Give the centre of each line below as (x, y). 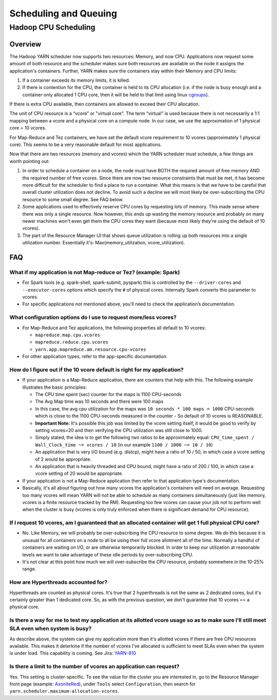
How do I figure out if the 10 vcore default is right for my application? (97, 369)
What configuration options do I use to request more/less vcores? (93, 317)
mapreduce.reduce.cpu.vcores (72, 342)
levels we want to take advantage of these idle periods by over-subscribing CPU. (108, 554)
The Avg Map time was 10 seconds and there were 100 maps (99, 402)
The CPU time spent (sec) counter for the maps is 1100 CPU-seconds (108, 394)
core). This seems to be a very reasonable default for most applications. (86, 145)
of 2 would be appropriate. (63, 459)
